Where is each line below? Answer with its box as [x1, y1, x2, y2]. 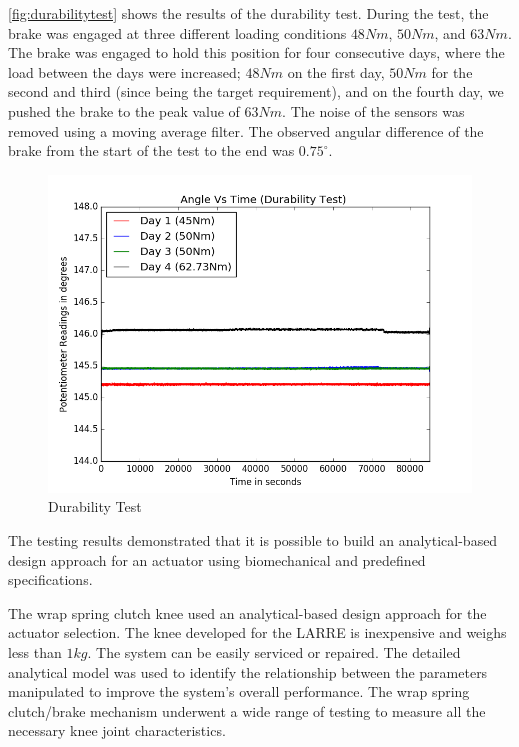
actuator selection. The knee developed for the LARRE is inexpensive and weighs [8, 622, 507, 643]
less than [8, 641, 62, 662]
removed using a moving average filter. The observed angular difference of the [8, 120, 484, 141]
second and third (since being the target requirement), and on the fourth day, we [8, 81, 504, 102]
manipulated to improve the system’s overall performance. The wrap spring [8, 681, 470, 702]
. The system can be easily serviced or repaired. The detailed [87, 641, 461, 662]
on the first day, [287, 61, 385, 82]
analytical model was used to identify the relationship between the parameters [8, 661, 488, 682]
